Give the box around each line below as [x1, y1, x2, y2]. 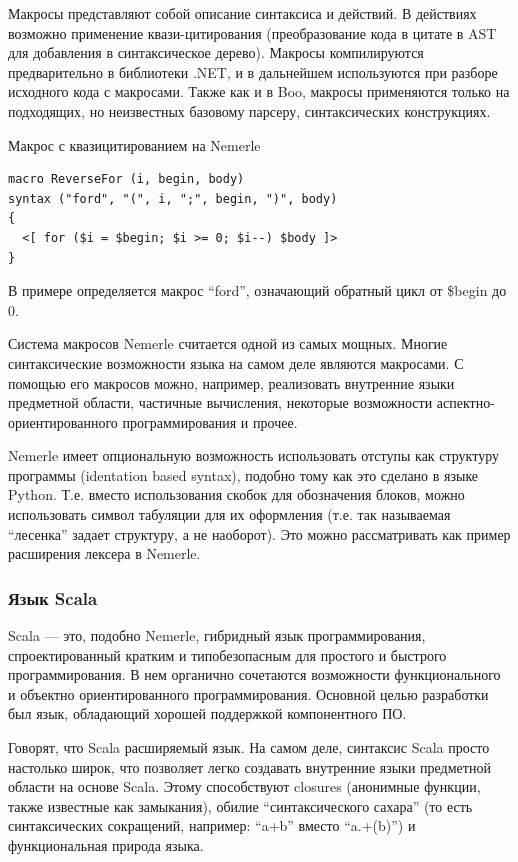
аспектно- [436, 392, 495, 413]
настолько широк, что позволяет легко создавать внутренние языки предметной [8, 756, 491, 777]
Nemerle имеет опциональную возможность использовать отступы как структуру [8, 445, 499, 466]
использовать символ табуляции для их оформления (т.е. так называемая [8, 504, 451, 525]
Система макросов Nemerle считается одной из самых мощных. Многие [8, 333, 448, 354]
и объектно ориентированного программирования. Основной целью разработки [8, 683, 489, 704]
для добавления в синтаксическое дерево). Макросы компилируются [8, 42, 424, 63]
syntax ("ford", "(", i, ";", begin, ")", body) [8, 191, 338, 206]
